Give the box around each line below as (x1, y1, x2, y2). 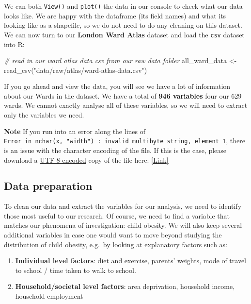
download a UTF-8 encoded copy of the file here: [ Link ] (4, 154, 169, 165)
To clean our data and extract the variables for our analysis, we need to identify (4, 201, 242, 211)
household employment (15, 291, 83, 301)
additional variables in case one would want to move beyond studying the (4, 230, 222, 240)
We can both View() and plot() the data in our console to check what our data (4, 1, 243, 11)
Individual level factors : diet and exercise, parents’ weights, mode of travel (15, 255, 246, 266)
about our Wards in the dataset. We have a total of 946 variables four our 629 (4, 90, 242, 101)
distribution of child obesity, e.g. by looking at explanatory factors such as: (4, 239, 228, 249)
